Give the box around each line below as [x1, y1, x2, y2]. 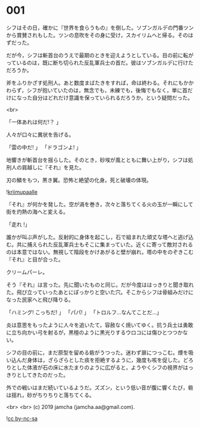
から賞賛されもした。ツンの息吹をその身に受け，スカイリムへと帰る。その [6, 31, 189, 39]
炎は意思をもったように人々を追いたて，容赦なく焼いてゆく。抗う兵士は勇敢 [6, 321, 193, 328]
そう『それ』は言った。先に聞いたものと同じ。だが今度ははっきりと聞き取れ [6, 281, 194, 288]
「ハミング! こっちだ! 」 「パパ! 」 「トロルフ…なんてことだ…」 [6, 308, 162, 316]
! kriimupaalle [6, 188, 37, 196]
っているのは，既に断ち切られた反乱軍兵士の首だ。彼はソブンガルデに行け [6, 59, 189, 66]
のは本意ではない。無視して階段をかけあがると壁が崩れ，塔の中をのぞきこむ [6, 248, 194, 255]
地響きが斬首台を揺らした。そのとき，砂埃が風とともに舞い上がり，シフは [6, 156, 189, 163]
